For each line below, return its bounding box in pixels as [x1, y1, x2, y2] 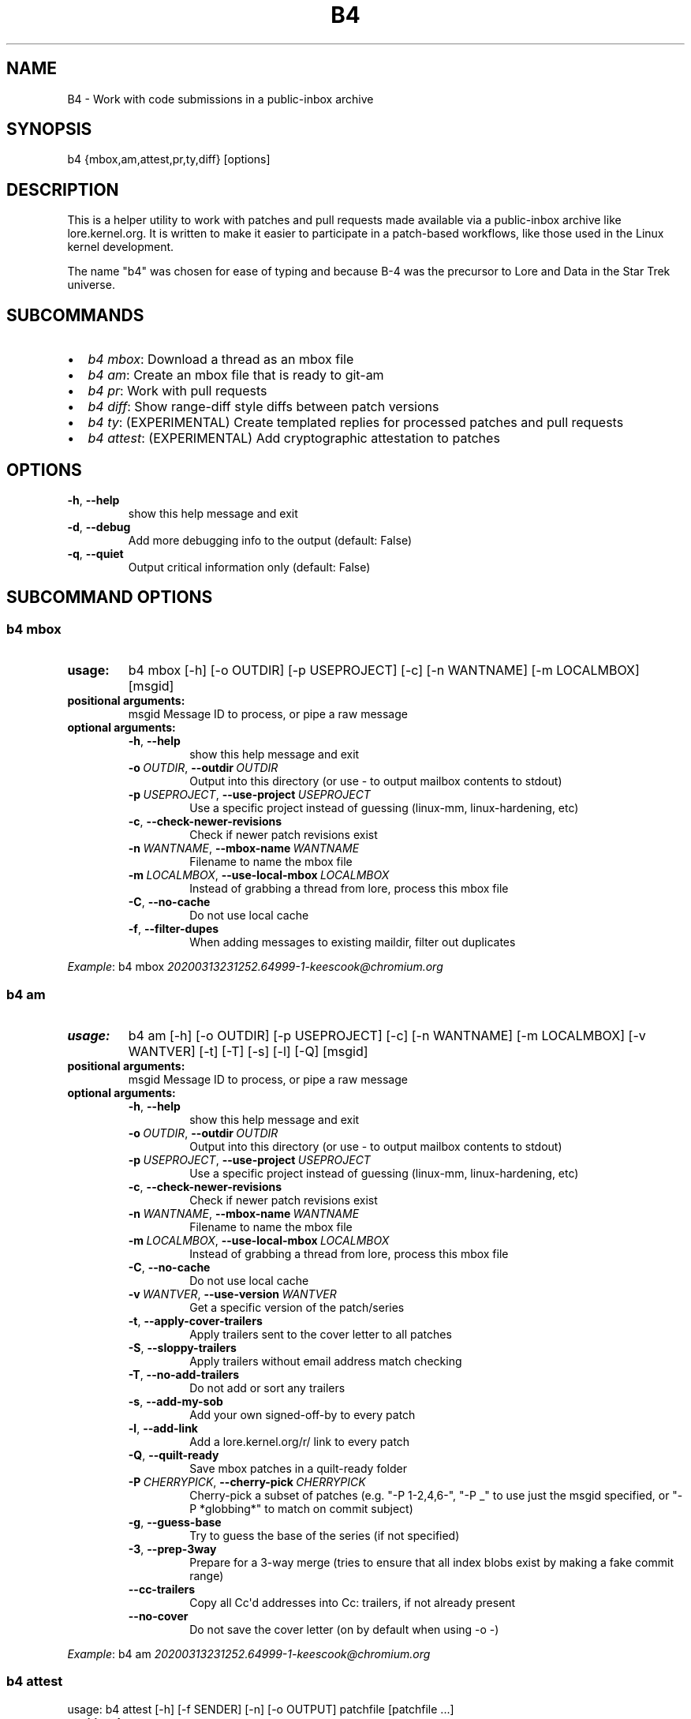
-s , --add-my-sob [128, 1394, 223, 1408]
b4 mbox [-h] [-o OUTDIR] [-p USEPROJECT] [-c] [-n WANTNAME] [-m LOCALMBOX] [128, 662, 640, 679]
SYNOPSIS [6, 119, 92, 140]
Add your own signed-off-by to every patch [189, 1407, 416, 1421]
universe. [67, 278, 115, 292]
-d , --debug [67, 519, 131, 534]
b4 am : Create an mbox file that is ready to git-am [88, 367, 384, 384]
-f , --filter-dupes [128, 922, 219, 936]
